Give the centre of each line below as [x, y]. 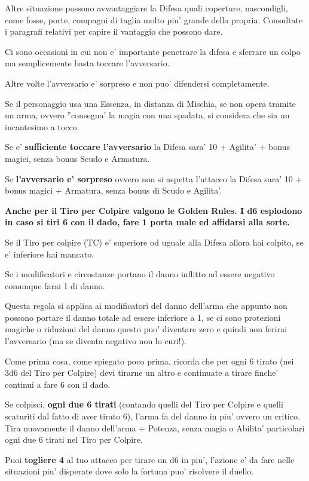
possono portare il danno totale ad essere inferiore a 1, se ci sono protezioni [143, 317]
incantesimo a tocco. [42, 126]
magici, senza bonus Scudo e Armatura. [77, 158]
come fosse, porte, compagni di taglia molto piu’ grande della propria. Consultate [154, 19]
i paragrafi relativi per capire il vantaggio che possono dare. [114, 31]
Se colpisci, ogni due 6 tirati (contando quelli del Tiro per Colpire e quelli [144, 404]
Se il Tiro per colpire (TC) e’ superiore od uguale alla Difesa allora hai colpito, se [154, 242]
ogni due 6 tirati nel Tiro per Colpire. [74, 439]
